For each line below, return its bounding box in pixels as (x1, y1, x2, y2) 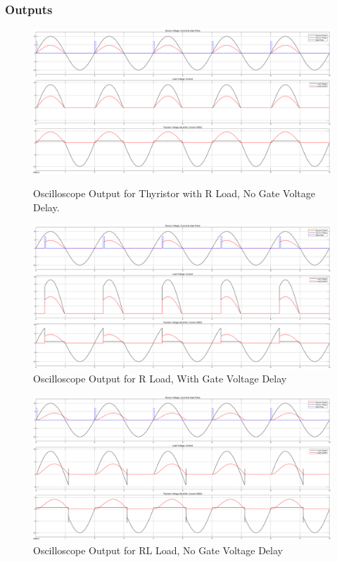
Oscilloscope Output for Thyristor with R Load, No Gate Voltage (33, 186, 316, 201)
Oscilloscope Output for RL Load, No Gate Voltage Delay (33, 542, 283, 557)
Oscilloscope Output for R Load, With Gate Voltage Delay (33, 371, 287, 386)
